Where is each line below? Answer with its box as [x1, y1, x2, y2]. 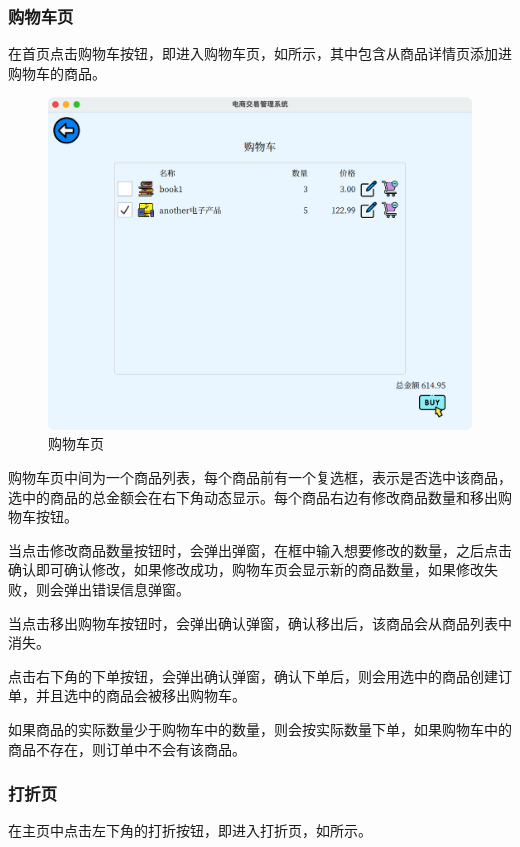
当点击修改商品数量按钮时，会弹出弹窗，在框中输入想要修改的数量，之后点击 [8, 539, 512, 560]
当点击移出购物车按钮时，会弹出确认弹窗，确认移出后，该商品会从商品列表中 [8, 612, 512, 633]
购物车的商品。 [8, 62, 106, 83]
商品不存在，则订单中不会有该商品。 [8, 738, 246, 759]
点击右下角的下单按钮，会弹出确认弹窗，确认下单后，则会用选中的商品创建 [8, 665, 498, 686]
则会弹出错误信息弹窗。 [35, 579, 190, 600]
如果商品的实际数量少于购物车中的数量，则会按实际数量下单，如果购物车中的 [8, 719, 512, 740]
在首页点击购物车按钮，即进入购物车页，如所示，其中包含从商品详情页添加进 [8, 43, 512, 64]
